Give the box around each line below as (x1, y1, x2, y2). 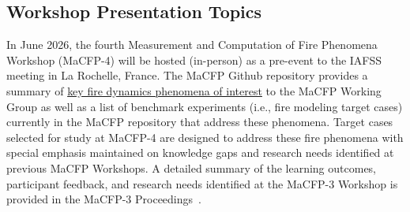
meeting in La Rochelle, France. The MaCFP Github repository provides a (6, 67, 368, 84)
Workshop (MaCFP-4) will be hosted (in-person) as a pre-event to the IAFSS (6, 51, 382, 68)
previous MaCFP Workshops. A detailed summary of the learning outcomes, (6, 159, 377, 176)
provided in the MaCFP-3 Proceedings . (6, 191, 201, 207)
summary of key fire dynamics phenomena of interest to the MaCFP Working (6, 82, 382, 99)
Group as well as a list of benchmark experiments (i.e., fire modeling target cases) (6, 98, 403, 114)
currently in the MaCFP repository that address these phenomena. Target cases (6, 113, 393, 130)
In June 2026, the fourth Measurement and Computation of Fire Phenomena (6, 36, 378, 53)
